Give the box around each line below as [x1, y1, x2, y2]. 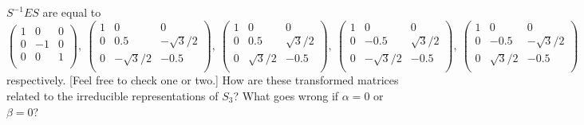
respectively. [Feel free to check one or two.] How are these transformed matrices [6, 72, 399, 88]
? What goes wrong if [233, 87, 339, 104]
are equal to [42, 4, 101, 20]
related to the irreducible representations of [6, 87, 219, 104]
